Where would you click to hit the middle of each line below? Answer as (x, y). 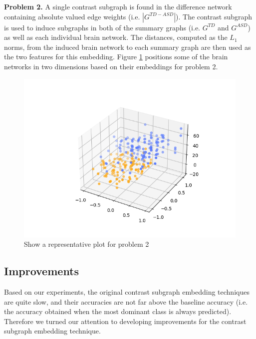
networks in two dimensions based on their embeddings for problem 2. (111, 66)
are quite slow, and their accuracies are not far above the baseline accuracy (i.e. (126, 301)
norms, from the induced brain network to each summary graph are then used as (128, 47)
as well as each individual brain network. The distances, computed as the (116, 37)
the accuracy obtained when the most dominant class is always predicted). (118, 311)
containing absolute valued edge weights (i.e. (72, 16)
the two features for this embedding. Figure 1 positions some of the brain (116, 57)
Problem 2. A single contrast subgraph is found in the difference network (118, 6)
